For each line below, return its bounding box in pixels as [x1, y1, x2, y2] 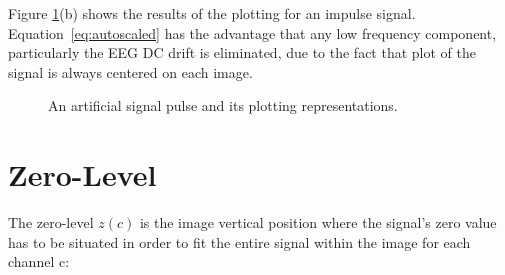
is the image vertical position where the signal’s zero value [139, 212, 497, 233]
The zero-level [8, 212, 94, 233]
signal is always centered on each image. [8, 61, 253, 82]
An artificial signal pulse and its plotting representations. [48, 95, 398, 116]
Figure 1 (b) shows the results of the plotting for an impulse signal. [8, 3, 416, 23]
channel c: [8, 251, 70, 272]
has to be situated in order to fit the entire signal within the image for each [8, 231, 471, 252]
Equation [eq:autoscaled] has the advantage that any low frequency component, [8, 22, 497, 43]
